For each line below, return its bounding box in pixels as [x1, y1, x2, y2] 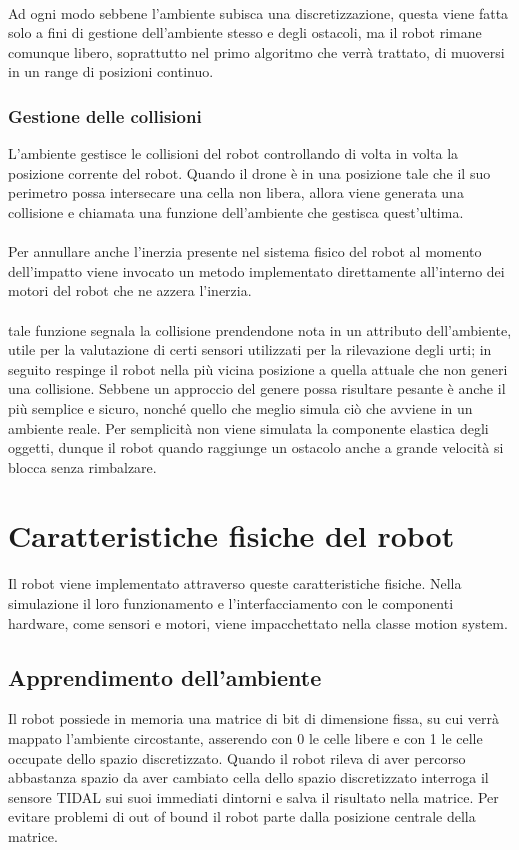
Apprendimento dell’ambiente [8, 661, 322, 692]
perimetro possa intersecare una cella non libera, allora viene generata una [8, 182, 464, 203]
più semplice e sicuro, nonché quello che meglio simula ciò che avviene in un [8, 397, 473, 418]
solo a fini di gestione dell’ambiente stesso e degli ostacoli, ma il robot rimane [8, 22, 482, 43]
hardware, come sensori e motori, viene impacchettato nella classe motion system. [8, 612, 508, 633]
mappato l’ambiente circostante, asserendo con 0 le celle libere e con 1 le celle [8, 727, 483, 748]
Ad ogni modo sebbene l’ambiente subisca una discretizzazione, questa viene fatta [8, 2, 509, 23]
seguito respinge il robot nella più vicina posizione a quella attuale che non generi [8, 358, 508, 379]
